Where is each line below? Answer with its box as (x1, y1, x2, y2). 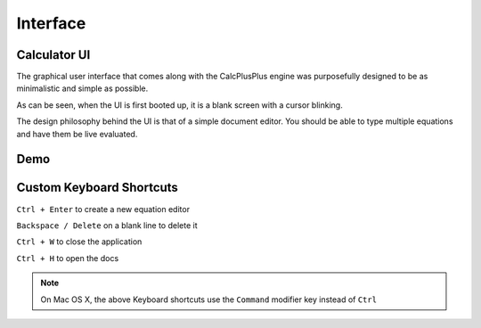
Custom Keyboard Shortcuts (16, 180, 178, 195)
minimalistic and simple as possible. (16, 83, 149, 94)
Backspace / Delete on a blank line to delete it (16, 219, 198, 231)
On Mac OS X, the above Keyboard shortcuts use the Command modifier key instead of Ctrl (40, 294, 378, 305)
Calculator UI (16, 47, 91, 62)
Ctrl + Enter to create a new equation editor (16, 203, 191, 214)
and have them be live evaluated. (16, 128, 138, 139)
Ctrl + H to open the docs (16, 252, 119, 263)
